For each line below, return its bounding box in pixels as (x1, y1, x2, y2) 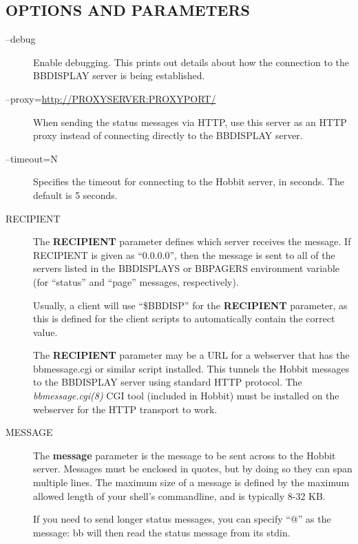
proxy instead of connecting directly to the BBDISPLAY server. (33, 128, 303, 143)
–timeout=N (6, 151, 58, 165)
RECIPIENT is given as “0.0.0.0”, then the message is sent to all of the (33, 247, 335, 262)
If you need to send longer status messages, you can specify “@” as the (33, 512, 331, 526)
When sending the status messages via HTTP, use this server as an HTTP (33, 114, 347, 129)
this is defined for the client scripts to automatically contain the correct (33, 311, 335, 326)
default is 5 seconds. (33, 187, 118, 202)
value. (33, 324, 58, 339)
